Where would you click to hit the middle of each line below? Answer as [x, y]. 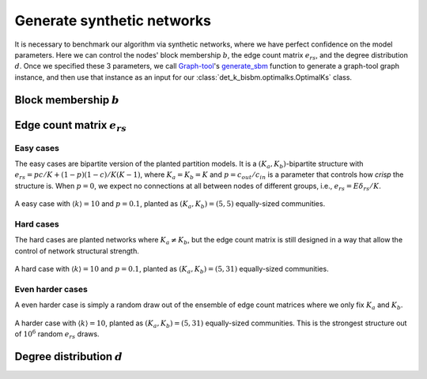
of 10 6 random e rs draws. [57, 334]
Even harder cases [51, 289]
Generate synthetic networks [113, 21]
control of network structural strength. [77, 251]
